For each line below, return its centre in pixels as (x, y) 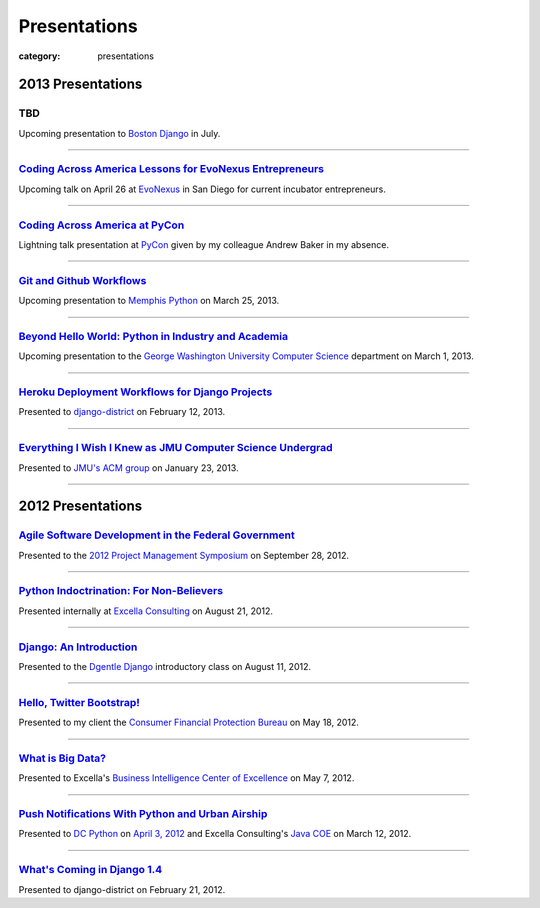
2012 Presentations (80, 506)
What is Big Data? (62, 758)
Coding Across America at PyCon (101, 225)
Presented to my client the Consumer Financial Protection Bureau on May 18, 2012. (189, 722)
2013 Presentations (80, 84)
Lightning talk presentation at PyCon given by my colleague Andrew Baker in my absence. (204, 244)
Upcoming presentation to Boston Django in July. (119, 133)
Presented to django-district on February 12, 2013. (122, 412)
